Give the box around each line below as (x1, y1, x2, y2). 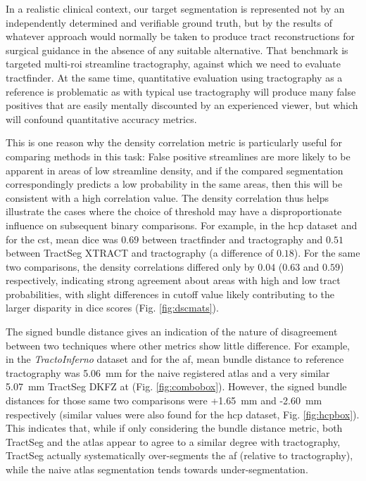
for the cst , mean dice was (6, 231, 118, 246)
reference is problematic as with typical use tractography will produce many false (6, 84, 356, 98)
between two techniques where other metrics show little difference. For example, (6, 338, 350, 352)
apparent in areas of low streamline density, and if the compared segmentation (6, 162, 343, 177)
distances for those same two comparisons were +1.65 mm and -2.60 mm (6, 393, 322, 408)
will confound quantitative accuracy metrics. (6, 111, 197, 126)
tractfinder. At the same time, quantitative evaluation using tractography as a (6, 70, 343, 84)
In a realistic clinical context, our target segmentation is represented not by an (6, 1, 345, 15)
